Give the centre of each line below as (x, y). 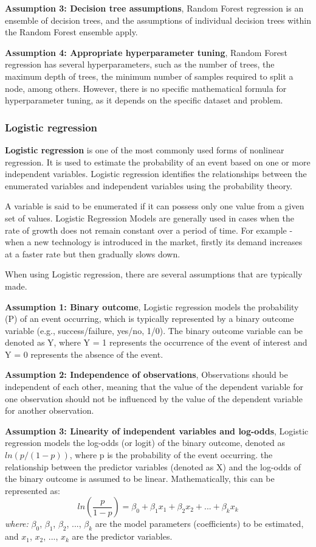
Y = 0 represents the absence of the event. (84, 354)
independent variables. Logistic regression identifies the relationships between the (156, 174)
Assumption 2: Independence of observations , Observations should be (146, 375)
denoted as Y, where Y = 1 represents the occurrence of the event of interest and (156, 342)
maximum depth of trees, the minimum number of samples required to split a (149, 76)
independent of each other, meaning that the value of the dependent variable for (154, 387)
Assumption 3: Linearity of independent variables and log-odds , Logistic (157, 430)
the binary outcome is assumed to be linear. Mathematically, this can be (140, 479)
